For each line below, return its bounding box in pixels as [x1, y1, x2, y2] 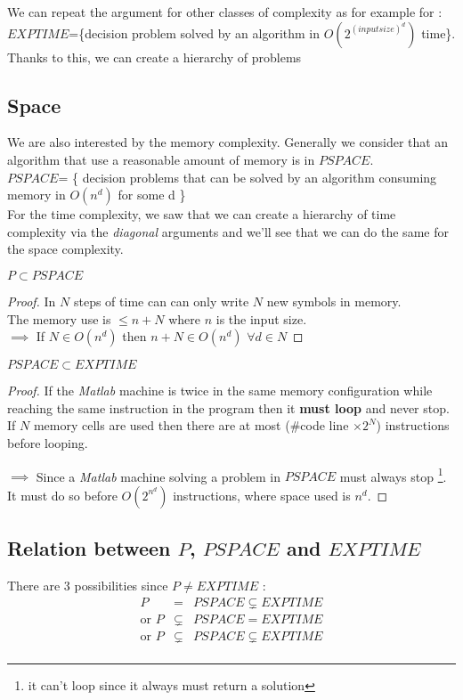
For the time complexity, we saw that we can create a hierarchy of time [7, 205, 396, 224]
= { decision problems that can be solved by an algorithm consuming [58, 167, 437, 186]
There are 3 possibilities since [7, 575, 168, 594]
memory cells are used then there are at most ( [33, 416, 290, 435]
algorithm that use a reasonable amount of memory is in [7, 150, 315, 168]
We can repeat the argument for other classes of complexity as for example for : [7, 3, 443, 20]
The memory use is [7, 309, 111, 328]
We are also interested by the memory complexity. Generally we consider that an [7, 133, 449, 151]
